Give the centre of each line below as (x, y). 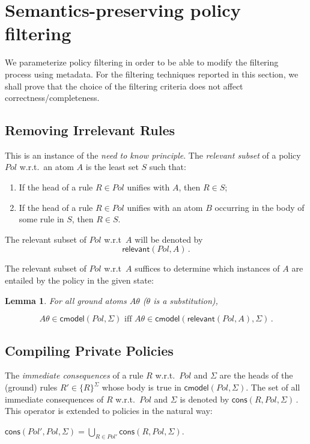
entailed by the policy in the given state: (79, 280)
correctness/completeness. (52, 98)
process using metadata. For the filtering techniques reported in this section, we (152, 74)
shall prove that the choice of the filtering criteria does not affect (124, 86)
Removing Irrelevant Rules (90, 130)
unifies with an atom (165, 207)
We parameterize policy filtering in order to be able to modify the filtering (142, 62)
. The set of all (273, 387)
